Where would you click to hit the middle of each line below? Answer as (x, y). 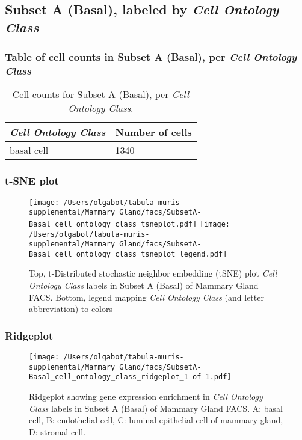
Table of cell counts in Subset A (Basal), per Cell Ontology (151, 57)
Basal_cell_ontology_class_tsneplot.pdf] (113, 224)
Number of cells (153, 132)
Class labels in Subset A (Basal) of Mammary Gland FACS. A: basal (156, 408)
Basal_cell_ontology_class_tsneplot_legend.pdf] (128, 254)
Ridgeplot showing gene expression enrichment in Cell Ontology (146, 396)
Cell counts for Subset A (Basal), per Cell (101, 94)
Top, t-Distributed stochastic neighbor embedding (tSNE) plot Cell (153, 273)
